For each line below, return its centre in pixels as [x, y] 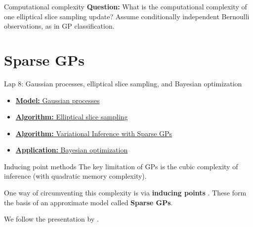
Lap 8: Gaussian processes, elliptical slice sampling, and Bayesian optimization [123, 83]
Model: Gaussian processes [58, 100]
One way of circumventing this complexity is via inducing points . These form [125, 193]
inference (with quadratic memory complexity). [75, 176]
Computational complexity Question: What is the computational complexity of [126, 6]
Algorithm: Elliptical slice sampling [72, 117]
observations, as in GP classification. [59, 26]
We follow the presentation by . [51, 219]
